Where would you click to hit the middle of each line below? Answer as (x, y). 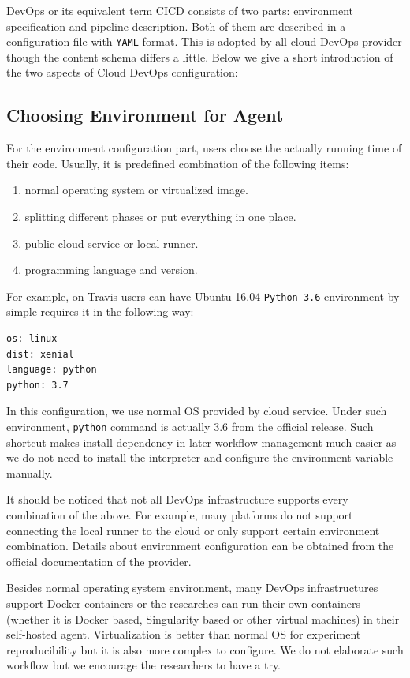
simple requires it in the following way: (100, 311)
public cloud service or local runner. (112, 243)
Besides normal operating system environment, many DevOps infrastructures (192, 588)
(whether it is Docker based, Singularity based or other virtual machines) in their (203, 618)
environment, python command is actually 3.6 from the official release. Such (190, 427)
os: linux (32, 339)
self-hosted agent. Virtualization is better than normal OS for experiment (184, 634)
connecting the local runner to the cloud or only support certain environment (193, 530)
